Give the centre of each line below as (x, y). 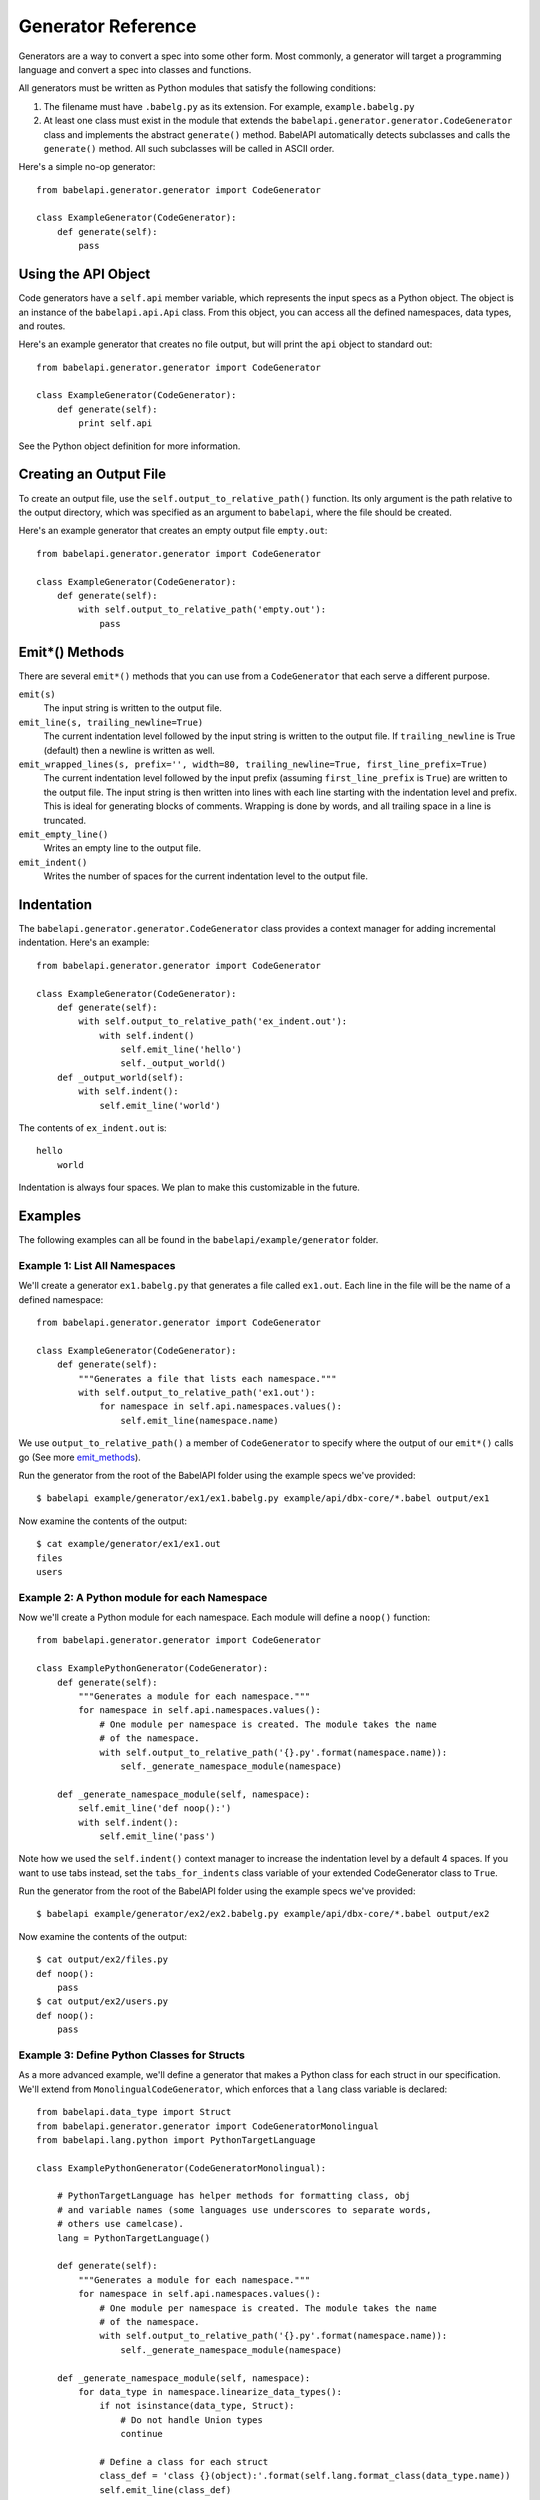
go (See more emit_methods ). (80, 1457)
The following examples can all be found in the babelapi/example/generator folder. (198, 1240)
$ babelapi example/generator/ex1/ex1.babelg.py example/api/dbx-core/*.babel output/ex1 (263, 1498)
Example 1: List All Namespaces (97, 1265)
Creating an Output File (92, 474)
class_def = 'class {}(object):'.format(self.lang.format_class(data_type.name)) (305, 2476)
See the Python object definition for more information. (129, 446)
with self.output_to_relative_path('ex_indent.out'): (213, 1021)
